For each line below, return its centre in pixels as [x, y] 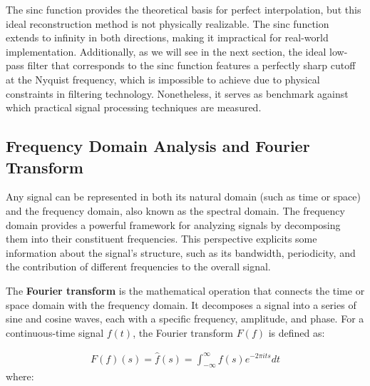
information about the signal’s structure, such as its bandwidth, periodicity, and [181, 252]
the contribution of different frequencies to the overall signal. [138, 266]
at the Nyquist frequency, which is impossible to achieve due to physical [163, 79]
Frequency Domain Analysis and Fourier [158, 146]
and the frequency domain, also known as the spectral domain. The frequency [175, 210]
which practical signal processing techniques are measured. [134, 107]
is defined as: [297, 332]
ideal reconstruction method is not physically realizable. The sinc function [168, 23]
